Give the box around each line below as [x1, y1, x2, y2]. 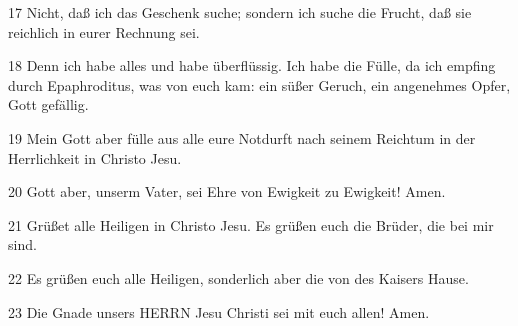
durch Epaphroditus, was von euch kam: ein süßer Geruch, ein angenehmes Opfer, [8, 74, 511, 95]
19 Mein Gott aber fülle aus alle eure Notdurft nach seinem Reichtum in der [8, 127, 476, 148]
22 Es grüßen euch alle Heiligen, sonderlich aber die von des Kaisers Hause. [8, 267, 469, 288]
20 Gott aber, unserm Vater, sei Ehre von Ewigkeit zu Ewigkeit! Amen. [8, 181, 446, 202]
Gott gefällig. [8, 94, 89, 115]
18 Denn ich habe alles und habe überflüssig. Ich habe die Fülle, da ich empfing [8, 55, 496, 76]
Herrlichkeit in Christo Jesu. [8, 147, 182, 168]
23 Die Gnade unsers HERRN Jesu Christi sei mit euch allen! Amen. [8, 301, 430, 322]
